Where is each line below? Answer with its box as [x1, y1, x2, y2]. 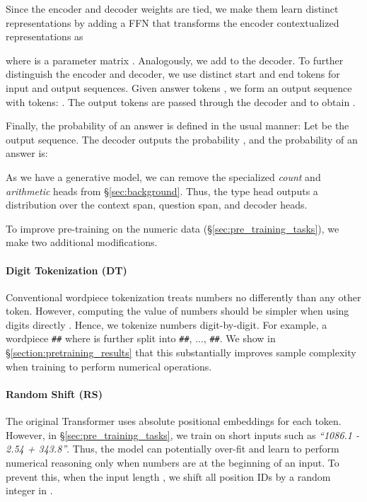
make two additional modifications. [6, 235, 158, 250]
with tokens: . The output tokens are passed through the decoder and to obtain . [6, 94, 356, 109]
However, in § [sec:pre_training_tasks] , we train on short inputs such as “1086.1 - [6, 427, 360, 442]
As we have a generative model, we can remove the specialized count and [6, 169, 321, 184]
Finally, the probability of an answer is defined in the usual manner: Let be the [6, 118, 349, 133]
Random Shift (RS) [6, 386, 103, 401]
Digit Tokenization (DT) [6, 262, 127, 277]
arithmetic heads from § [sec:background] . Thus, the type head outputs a [6, 183, 318, 198]
